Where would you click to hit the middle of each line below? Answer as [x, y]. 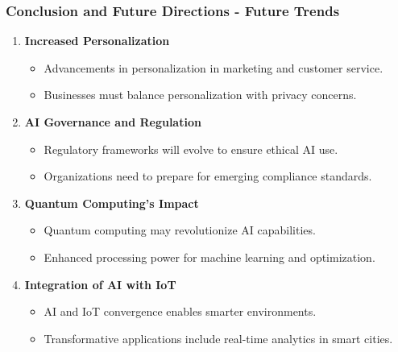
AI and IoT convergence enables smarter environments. [180, 311]
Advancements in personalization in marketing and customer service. [214, 67]
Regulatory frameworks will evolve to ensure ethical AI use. [191, 149]
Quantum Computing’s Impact [112, 203]
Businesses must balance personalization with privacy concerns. [200, 95]
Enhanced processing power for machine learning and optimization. [209, 257]
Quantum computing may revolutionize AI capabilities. [180, 230]
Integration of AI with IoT [100, 284]
